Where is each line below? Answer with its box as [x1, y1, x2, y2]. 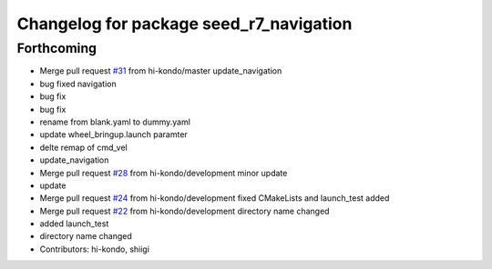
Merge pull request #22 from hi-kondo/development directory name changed [39, 205, 330, 216]
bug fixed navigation [39, 78, 118, 89]
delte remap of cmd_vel [39, 142, 128, 153]
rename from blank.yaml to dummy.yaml [39, 116, 191, 127]
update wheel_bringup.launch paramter [39, 129, 189, 140]
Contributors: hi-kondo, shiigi [39, 244, 150, 254]
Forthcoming [16, 40, 97, 56]
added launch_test [39, 218, 109, 229]
